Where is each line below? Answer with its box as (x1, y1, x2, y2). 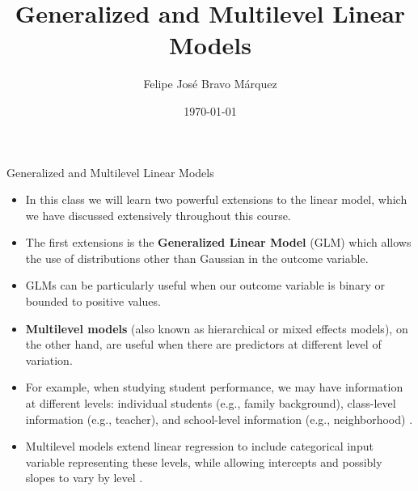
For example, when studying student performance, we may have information (25, 379, 403, 396)
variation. (25, 351, 73, 368)
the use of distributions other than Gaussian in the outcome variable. (25, 249, 369, 266)
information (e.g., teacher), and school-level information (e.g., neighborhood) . (25, 410, 413, 427)
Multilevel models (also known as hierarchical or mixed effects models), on (25, 320, 408, 337)
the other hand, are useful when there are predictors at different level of (25, 336, 382, 353)
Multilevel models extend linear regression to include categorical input (25, 438, 374, 455)
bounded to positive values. (25, 293, 161, 310)
